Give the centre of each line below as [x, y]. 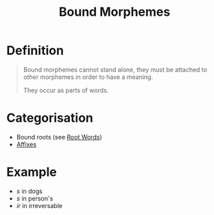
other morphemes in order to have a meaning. [88, 77]
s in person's [35, 198]
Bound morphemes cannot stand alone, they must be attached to [115, 69]
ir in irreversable [39, 205]
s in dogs [29, 191]
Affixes [26, 144]
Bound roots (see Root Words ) [59, 137]
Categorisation [50, 118]
